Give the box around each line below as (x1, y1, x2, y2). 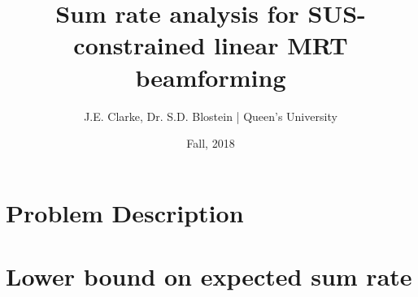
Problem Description (6, 196, 244, 229)
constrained (73, 28, 206, 62)
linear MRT (214, 28, 348, 62)
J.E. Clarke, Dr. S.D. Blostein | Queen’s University (84, 107, 337, 124)
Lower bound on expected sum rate (6, 260, 412, 293)
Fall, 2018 (186, 135, 235, 152)
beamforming (135, 60, 286, 93)
